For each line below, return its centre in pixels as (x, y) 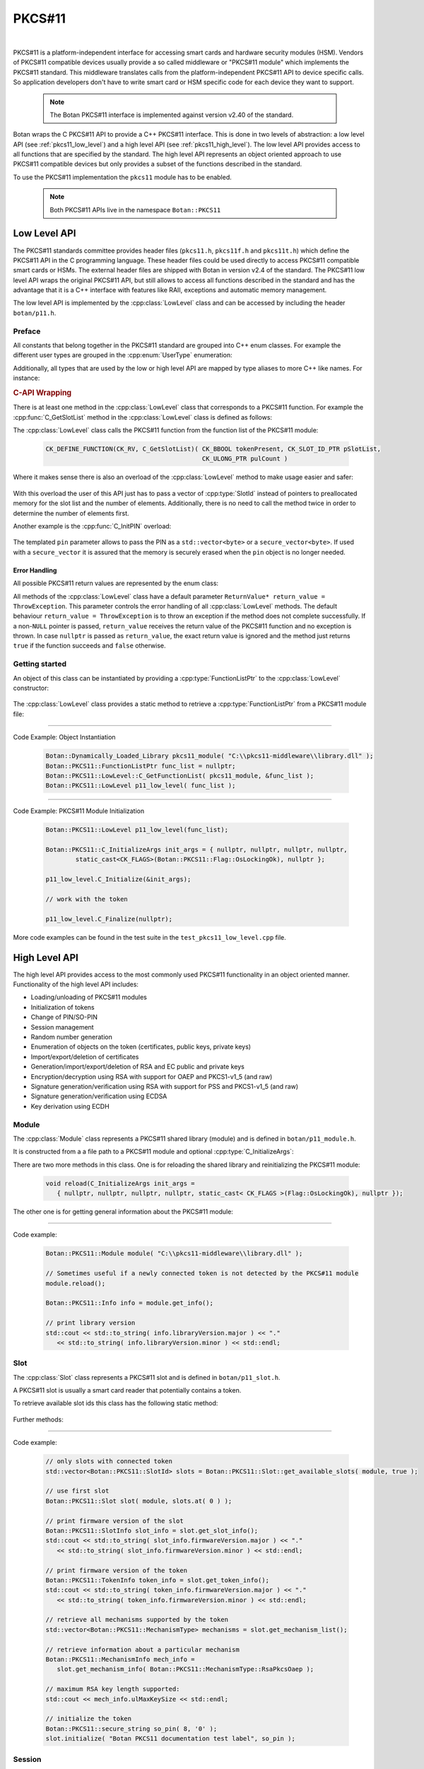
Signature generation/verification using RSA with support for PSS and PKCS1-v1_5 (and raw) (165, 1086)
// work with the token (87, 899)
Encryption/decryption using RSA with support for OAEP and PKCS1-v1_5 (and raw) (152, 1076)
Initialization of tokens (63, 1007)
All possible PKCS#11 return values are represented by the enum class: (116, 583)
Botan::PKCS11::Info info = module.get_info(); (129, 1303)
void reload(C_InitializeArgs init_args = (120, 1183)
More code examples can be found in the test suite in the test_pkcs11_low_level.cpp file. (149, 937)
